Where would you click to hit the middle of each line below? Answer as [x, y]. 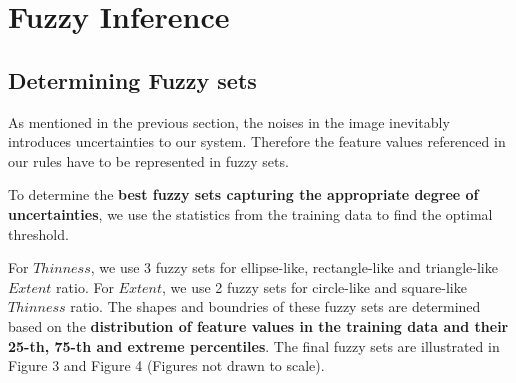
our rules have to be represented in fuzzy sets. [148, 160]
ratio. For [85, 286]
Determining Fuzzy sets [132, 79]
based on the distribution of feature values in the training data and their [258, 325]
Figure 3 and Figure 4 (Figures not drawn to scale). [166, 365]
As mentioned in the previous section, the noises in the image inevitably [229, 121]
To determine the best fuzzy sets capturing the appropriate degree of [243, 194]
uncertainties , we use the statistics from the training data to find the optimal [250, 213]
